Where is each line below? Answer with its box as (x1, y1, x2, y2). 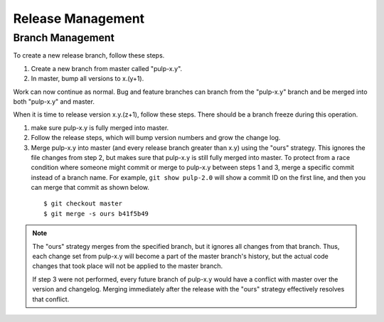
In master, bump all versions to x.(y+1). (31, 75, 144, 83)
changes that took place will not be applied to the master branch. (32, 262, 223, 270)
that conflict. (32, 295, 70, 304)
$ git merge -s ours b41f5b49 (43, 210, 149, 218)
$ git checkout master (43, 200, 123, 208)
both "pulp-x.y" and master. (13, 97, 95, 106)
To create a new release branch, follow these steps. (13, 51, 165, 60)
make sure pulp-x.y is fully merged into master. (31, 123, 169, 132)
